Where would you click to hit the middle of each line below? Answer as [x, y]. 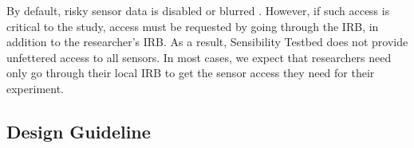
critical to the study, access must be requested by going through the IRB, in [193, 26]
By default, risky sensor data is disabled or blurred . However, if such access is [198, 10]
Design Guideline [79, 131]
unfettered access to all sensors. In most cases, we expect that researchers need [199, 57]
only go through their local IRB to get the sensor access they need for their [191, 73]
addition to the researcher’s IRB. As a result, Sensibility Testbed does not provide [207, 42]
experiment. [35, 88]
